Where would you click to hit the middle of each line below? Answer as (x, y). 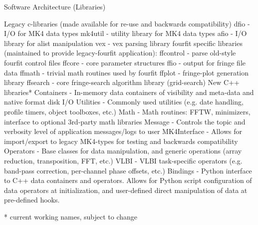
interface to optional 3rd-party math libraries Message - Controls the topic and (125, 121)
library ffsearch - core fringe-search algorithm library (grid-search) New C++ (122, 82)
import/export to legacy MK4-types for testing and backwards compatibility (121, 141)
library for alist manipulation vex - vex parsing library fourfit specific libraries (123, 43)
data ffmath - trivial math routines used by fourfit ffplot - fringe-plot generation (126, 72)
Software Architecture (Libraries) (55, 6)
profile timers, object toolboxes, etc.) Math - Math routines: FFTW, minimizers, (127, 111)
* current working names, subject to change (71, 216)
